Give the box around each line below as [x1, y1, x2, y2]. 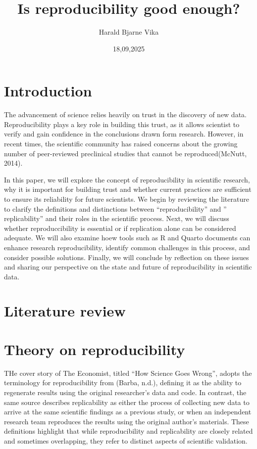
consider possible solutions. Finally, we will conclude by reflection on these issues [4, 252, 249, 262]
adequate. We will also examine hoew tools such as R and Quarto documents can [4, 232, 251, 243]
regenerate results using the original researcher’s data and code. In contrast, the [4, 387, 247, 398]
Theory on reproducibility [4, 339, 185, 359]
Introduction [4, 81, 92, 101]
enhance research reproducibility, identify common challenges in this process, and [4, 242, 250, 252]
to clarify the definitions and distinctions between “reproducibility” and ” [4, 203, 227, 214]
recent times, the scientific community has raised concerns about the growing [4, 138, 238, 149]
